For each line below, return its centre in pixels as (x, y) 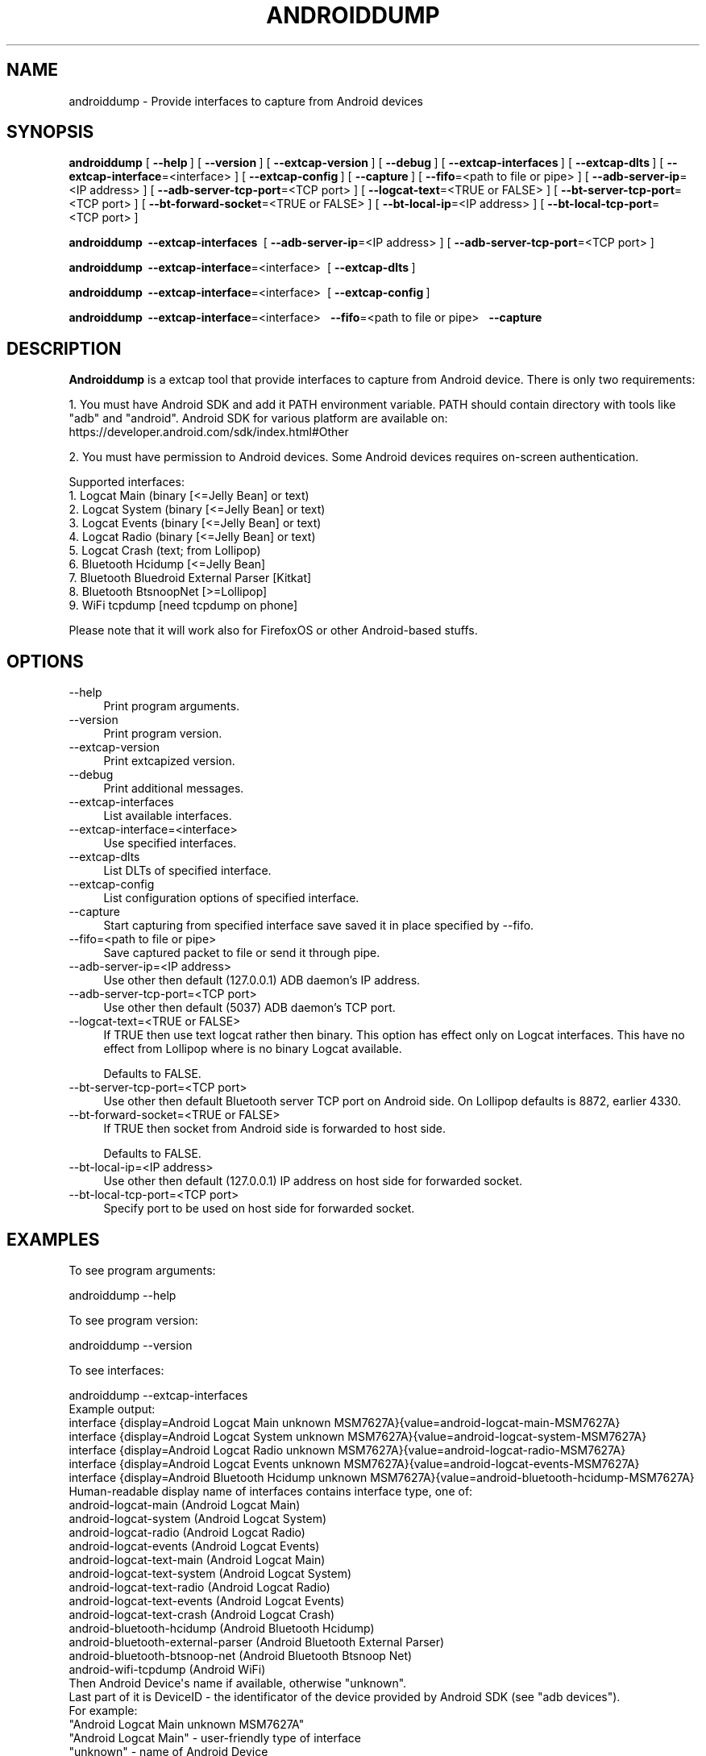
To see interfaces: (116, 1370)
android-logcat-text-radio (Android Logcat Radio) (199, 1587)
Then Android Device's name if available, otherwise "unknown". (238, 1683)
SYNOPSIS (50, 132)
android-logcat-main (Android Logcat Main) (185, 1504)
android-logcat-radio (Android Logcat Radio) (187, 1532)
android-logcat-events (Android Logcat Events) (194, 1546)
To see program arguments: (142, 1270)
